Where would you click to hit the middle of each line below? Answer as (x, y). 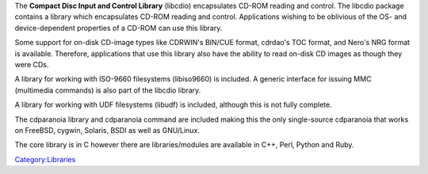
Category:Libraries (45, 159)
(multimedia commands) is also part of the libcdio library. (108, 90)
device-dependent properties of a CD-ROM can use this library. (118, 28)
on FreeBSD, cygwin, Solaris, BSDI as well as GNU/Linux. (107, 130)
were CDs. (32, 64)
